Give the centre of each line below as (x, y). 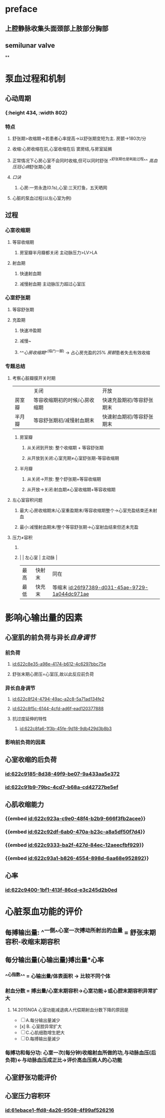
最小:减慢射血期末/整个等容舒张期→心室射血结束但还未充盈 (79, 527)
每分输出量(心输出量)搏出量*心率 (55, 960)
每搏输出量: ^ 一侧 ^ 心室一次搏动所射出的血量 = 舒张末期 (81, 932)
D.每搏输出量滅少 (43, 1039)
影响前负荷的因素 (25, 742)
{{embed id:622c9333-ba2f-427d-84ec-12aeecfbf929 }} (75, 845)
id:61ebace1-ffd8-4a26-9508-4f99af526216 (60, 1110)
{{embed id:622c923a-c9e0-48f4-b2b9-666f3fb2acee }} (75, 819)
